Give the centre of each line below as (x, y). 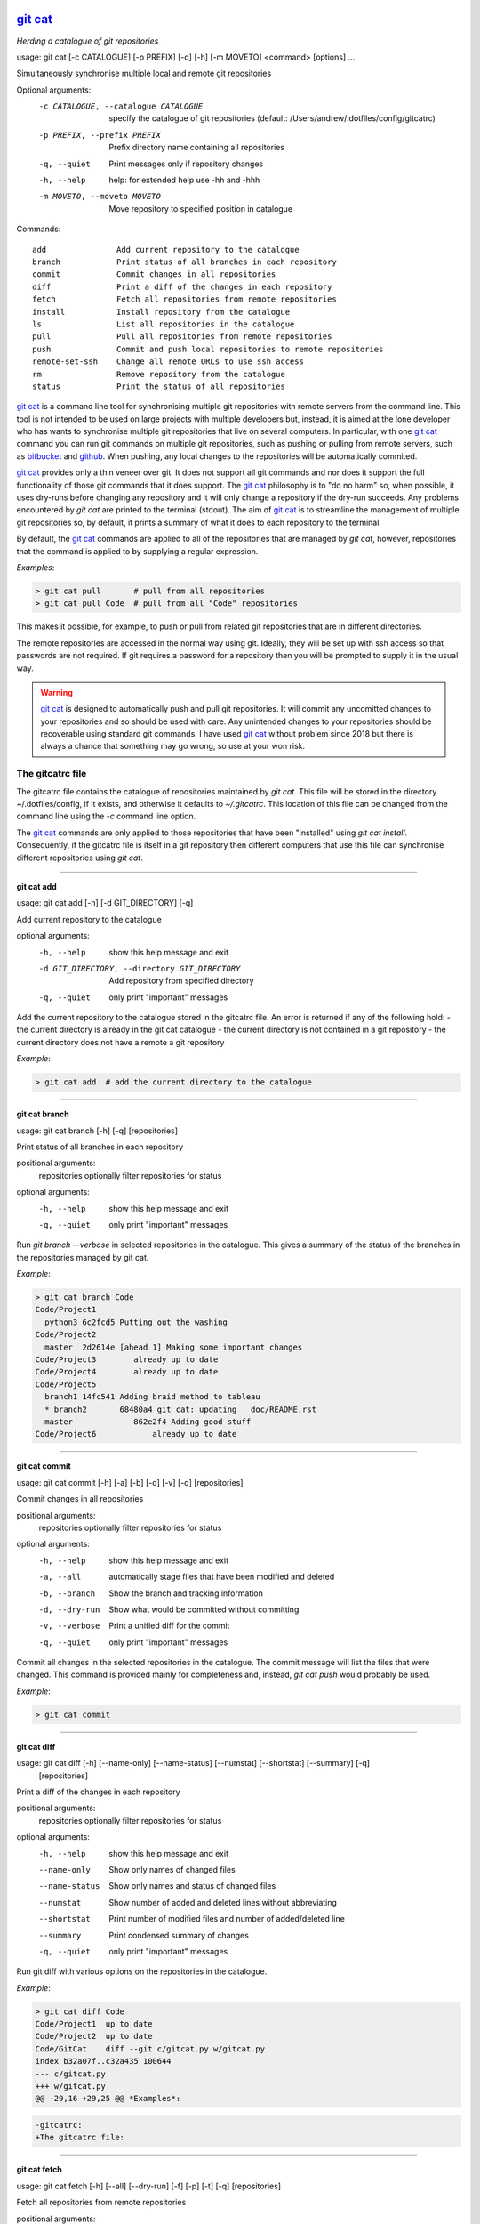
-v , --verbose (69, 1626)
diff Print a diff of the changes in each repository (182, 286)
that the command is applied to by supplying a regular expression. (137, 551)
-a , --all (60, 1577)
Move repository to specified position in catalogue (201, 208)
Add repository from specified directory (181, 981)
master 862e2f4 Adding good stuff (148, 1422)
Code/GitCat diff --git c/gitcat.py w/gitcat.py (150, 2049)
